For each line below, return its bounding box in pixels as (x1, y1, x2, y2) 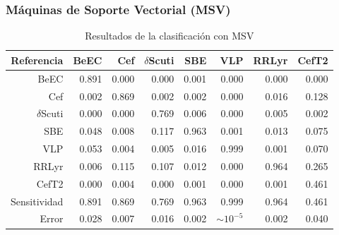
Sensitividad (11, 193, 64, 208)
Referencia (11, 52, 64, 67)
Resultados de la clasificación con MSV (85, 28, 254, 43)
